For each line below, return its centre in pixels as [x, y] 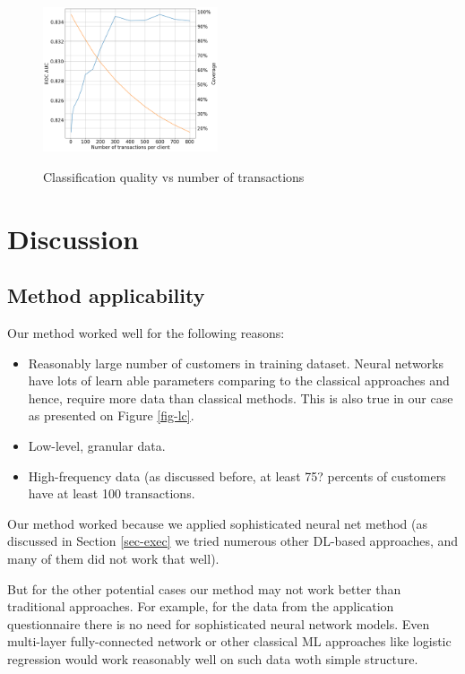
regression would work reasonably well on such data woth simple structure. [213, 658]
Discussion [73, 238]
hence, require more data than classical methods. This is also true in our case [241, 397]
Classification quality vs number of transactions [174, 176]
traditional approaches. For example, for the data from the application [201, 606]
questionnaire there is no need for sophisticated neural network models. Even [219, 623]
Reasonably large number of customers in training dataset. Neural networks [236, 363]
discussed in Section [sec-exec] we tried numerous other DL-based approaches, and [233, 541]
